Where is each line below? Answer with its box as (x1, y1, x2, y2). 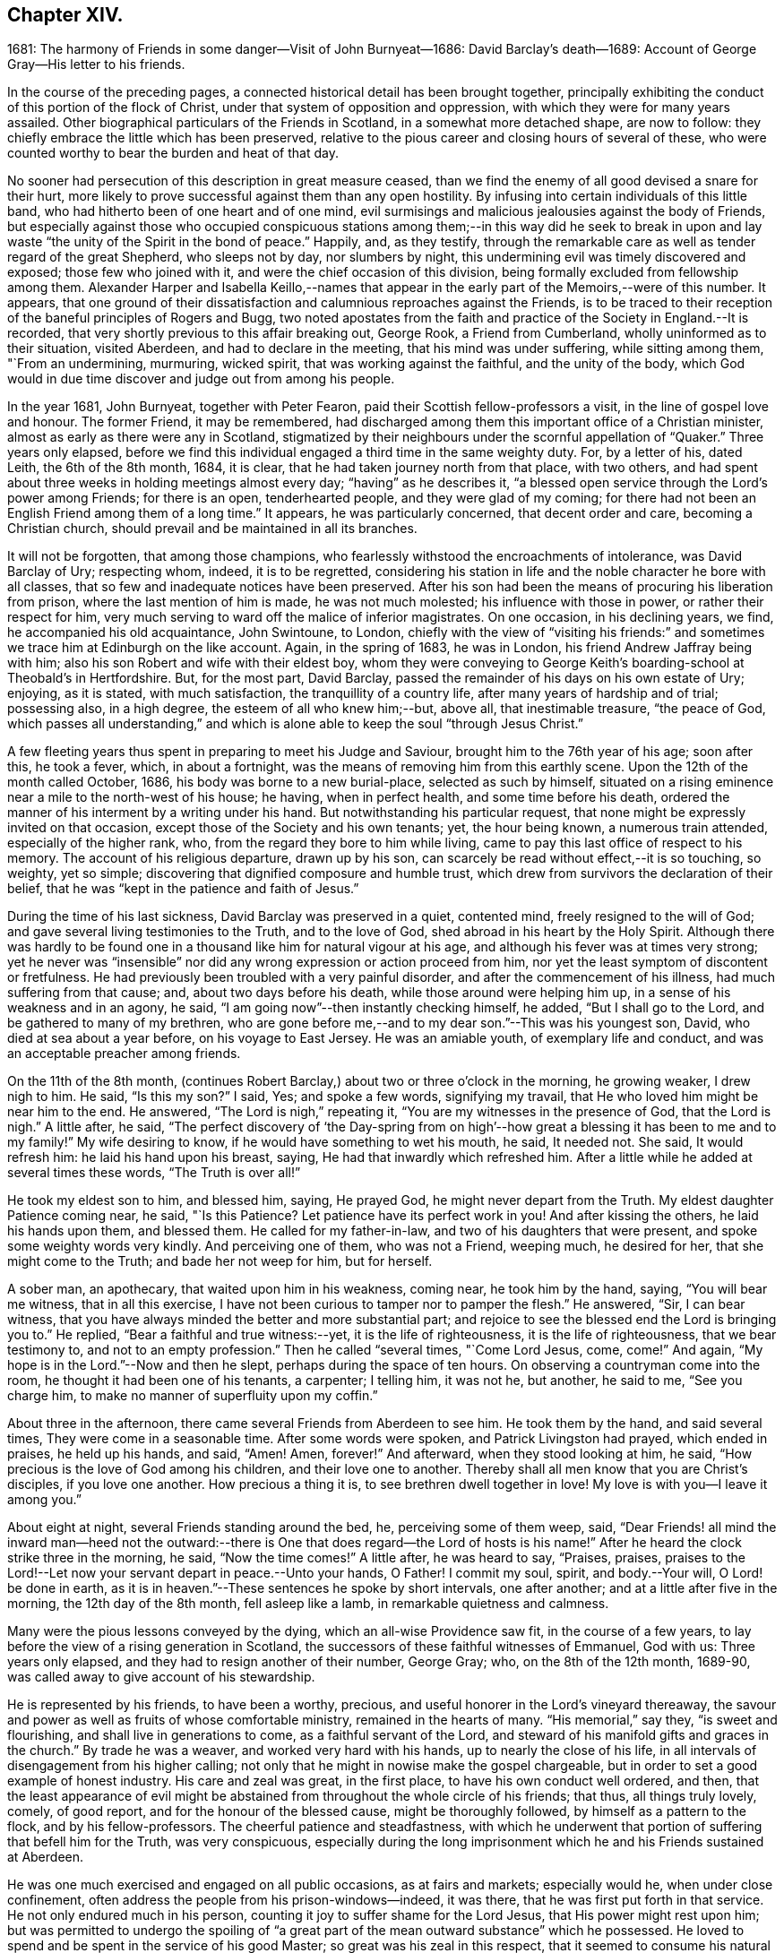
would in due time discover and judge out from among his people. (7, 371, 395, 387)
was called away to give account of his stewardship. (7, 1669, 315, 1685)
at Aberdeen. (7, 1849, 84, 1865)
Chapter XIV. (7, 4, 124, 26)
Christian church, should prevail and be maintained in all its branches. (7, 521, 418, 537)
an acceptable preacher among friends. (7, 1045, 241, 1062)
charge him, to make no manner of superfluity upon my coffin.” (7, 1388, 378, 1404)
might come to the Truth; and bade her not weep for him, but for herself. (7, 1253, 433, 1269)
